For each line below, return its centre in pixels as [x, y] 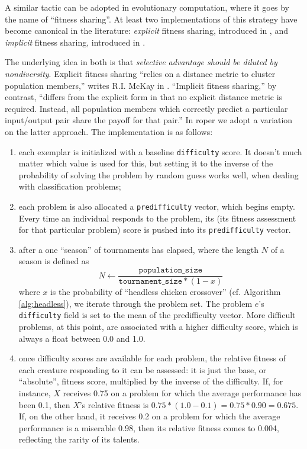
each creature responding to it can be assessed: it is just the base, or [143, 369]
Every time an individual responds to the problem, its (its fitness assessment [157, 218]
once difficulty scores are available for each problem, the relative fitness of [152, 358]
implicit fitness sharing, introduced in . [75, 42]
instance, [35, 392]
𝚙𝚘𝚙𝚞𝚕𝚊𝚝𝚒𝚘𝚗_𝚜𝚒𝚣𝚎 [171, 270]
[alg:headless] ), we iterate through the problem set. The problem [135, 303]
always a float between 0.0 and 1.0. [82, 338]
